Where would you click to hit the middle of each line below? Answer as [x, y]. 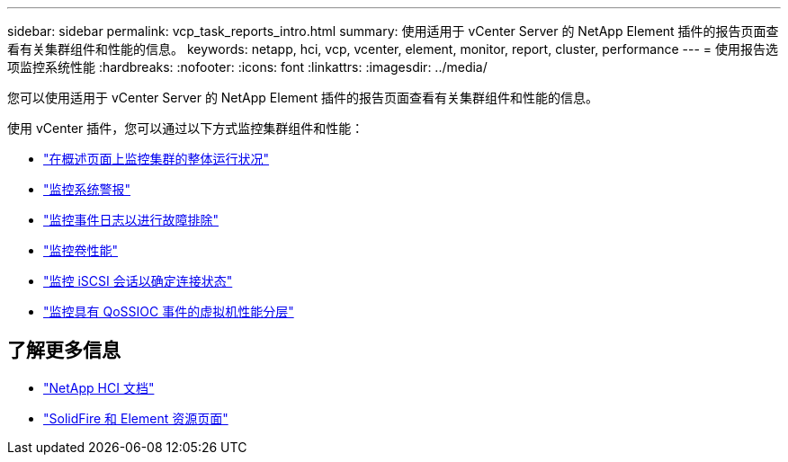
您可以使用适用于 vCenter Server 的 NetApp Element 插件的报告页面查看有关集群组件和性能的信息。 [303, 98]
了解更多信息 [64, 351]
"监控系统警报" [87, 189]
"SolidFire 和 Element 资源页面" [136, 418]
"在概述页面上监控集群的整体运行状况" [157, 159]
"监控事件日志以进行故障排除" [131, 220]
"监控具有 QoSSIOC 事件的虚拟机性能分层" [169, 311]
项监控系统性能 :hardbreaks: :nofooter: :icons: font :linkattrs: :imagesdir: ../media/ [247, 67]
